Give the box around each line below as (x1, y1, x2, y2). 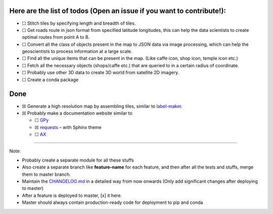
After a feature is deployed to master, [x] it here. (22, 192, 122, 198)
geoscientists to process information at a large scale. (22, 48, 132, 55)
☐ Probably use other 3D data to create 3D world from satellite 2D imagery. (22, 70, 179, 76)
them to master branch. (22, 171, 71, 177)
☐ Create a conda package (22, 76, 79, 83)
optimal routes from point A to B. (22, 34, 90, 40)
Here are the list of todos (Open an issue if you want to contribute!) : (9, 7, 226, 15)
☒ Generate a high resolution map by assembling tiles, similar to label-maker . (22, 103, 183, 109)
